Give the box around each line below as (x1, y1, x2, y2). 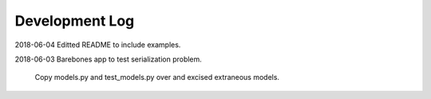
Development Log (14, 12, 135, 30)
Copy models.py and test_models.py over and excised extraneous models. (34, 73, 279, 82)
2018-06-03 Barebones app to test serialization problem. (14, 54, 203, 64)
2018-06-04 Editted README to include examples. (14, 40, 181, 49)
